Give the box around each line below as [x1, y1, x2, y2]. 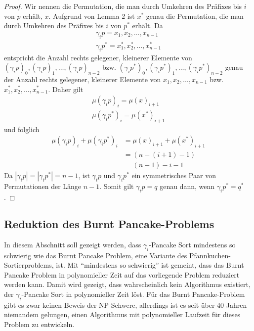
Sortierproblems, [4, 260, 54, 270]
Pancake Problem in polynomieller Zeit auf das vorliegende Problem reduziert [4, 269, 240, 280]
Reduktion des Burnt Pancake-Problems [4, 216, 214, 232]
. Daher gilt [48, 84, 84, 94]
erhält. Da [132, 20, 163, 31]
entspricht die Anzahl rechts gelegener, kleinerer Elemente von [4, 52, 192, 62]
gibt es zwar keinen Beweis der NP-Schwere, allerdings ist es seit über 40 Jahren [4, 299, 247, 310]
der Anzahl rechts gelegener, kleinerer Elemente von [4, 74, 161, 84]
